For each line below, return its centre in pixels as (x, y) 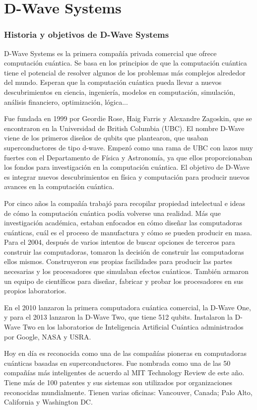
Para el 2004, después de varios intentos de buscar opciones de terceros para (120, 242)
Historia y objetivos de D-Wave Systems (87, 34)
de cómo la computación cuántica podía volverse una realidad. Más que (112, 213)
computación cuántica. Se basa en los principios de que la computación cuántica (126, 63)
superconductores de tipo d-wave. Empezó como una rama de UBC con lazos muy (128, 147)
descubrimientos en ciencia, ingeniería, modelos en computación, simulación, (120, 92)
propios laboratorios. (35, 291)
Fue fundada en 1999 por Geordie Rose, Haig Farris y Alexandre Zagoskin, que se (128, 118)
